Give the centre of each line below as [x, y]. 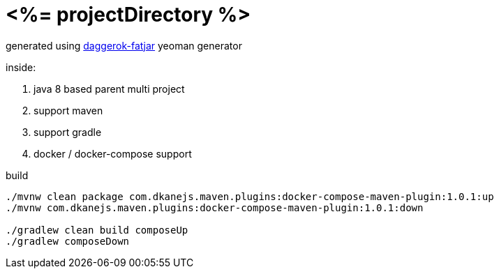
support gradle [68, 132]
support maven [68, 110]
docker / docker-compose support [113, 153]
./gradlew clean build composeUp [97, 230]
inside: [21, 67]
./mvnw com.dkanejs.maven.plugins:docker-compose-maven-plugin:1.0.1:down [215, 207]
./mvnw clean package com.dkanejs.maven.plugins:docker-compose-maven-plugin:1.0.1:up [250, 196]
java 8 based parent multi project [109, 89]
